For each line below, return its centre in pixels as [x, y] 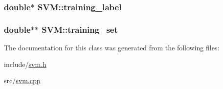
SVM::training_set [80, 29]
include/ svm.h [25, 64]
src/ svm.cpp [22, 80]
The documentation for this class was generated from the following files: [112, 48]
